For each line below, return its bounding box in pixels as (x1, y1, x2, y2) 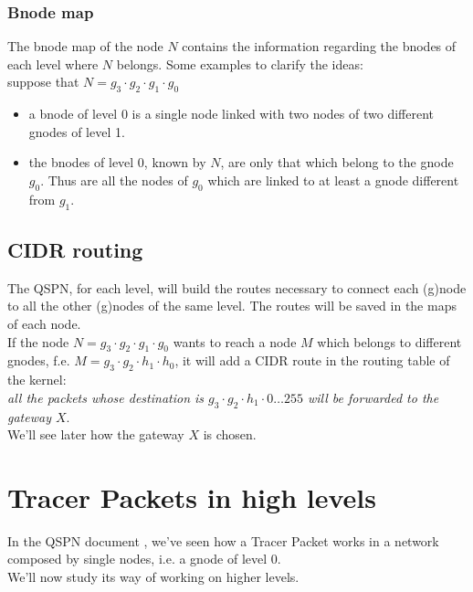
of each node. (7, 313, 81, 333)
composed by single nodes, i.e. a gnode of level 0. (7, 549, 281, 568)
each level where (7, 54, 99, 73)
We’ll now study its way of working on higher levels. (7, 567, 300, 587)
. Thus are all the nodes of (40, 170, 188, 189)
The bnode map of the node (7, 37, 163, 56)
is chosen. (203, 425, 257, 444)
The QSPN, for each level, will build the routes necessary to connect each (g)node (7, 278, 467, 297)
